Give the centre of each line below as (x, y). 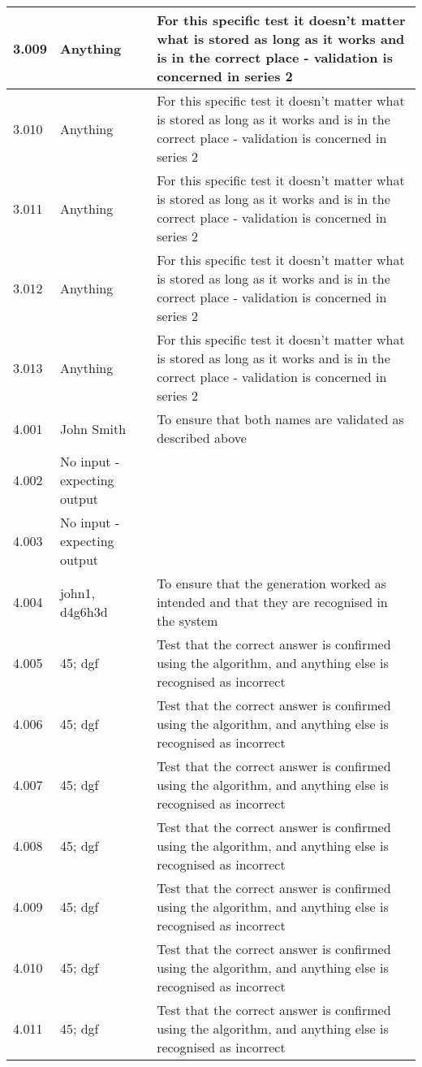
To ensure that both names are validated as (280, 419)
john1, (78, 592)
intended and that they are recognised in (272, 602)
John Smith (93, 428)
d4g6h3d (84, 611)
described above (202, 438)
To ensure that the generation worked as (272, 583)
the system (187, 620)
